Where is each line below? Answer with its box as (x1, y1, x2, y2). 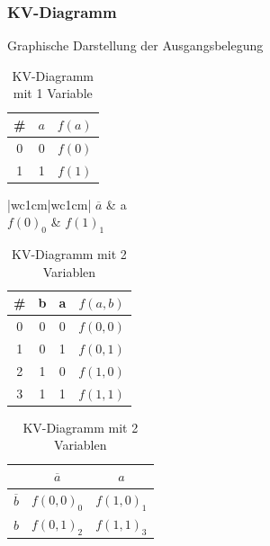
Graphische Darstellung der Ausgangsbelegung (7, 36, 264, 55)
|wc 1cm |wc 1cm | (7, 194, 92, 213)
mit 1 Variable (13, 84, 93, 103)
